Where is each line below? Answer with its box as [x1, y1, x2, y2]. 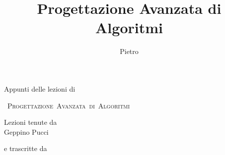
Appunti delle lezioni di [4, 83, 75, 94]
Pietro [120, 46, 139, 56]
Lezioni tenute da [4, 117, 57, 127]
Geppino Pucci [4, 126, 49, 137]
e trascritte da [4, 143, 47, 154]
